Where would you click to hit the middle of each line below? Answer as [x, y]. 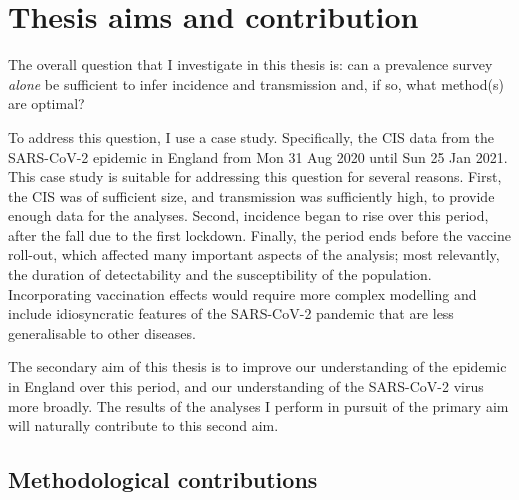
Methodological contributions [163, 479]
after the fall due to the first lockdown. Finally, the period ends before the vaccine [259, 234]
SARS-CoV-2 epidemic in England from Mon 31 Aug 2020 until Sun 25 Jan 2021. [258, 156]
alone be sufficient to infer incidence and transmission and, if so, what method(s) [256, 83]
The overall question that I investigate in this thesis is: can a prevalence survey [250, 64]
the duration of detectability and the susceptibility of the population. [220, 274]
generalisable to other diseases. [102, 332]
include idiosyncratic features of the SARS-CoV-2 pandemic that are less [231, 313]
